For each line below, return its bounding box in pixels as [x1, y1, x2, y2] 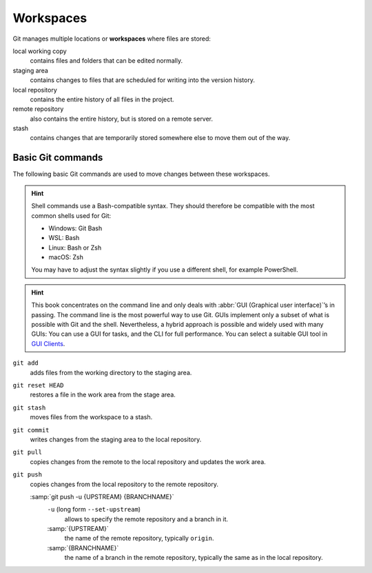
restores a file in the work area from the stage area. [30, 390, 176, 399]
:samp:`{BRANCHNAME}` [47, 543, 119, 552]
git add [12, 359, 39, 367]
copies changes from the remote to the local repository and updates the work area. [30, 457, 267, 465]
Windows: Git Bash [48, 224, 103, 232]
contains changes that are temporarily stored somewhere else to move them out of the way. [30, 134, 291, 142]
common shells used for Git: [31, 211, 112, 220]
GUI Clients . [31, 339, 65, 348]
